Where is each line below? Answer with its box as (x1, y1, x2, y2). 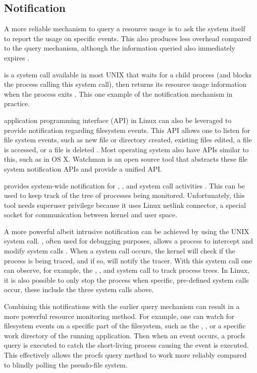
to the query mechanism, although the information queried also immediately (4, 43, 235, 53)
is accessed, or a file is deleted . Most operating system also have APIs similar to (4, 144, 249, 154)
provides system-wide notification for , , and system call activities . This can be (4, 180, 245, 190)
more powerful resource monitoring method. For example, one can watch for (4, 311, 235, 321)
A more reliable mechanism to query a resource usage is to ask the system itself (4, 23, 246, 34)
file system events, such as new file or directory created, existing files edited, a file (4, 134, 252, 145)
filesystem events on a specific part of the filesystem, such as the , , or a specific (4, 320, 246, 331)
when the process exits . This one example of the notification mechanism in (4, 88, 233, 99)
